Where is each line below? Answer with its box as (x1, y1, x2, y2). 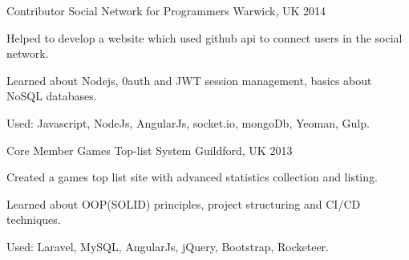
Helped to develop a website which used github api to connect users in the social (6, 29, 403, 46)
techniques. (6, 211, 61, 228)
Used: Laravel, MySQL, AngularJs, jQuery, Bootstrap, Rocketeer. (6, 238, 329, 254)
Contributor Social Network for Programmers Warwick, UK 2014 (6, 2, 326, 18)
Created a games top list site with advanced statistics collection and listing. (6, 169, 378, 185)
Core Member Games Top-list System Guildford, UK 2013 (6, 141, 293, 158)
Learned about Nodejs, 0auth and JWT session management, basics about (6, 71, 372, 88)
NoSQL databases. (6, 87, 97, 104)
